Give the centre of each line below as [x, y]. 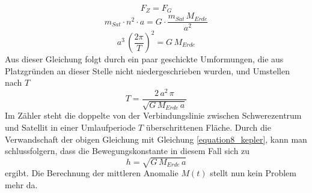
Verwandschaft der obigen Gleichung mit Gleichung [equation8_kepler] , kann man [156, 139]
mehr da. [21, 184]
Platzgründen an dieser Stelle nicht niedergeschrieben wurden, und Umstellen [147, 70]
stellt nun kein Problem [253, 173]
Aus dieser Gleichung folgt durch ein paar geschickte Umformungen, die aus [144, 59]
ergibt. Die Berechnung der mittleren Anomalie [92, 173]
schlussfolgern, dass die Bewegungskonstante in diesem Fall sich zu [127, 151]
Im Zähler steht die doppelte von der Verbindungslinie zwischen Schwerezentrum [153, 115]
